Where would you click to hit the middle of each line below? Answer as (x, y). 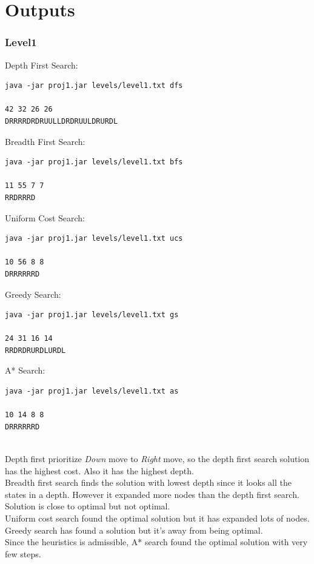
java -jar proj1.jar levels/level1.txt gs (92, 315)
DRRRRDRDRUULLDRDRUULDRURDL (62, 121)
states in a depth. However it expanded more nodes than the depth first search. (152, 494)
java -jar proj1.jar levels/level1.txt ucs (94, 239)
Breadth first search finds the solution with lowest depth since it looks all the (148, 482)
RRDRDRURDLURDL (35, 350)
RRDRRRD (20, 197)
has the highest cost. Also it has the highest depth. (99, 470)
